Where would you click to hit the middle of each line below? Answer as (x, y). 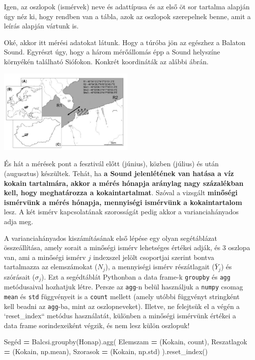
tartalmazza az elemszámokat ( (51, 267)
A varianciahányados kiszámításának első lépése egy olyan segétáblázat (111, 238)
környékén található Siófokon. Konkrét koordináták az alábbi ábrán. (106, 61)
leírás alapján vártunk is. (41, 26)
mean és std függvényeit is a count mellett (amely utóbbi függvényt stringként (122, 296)
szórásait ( (20, 276)
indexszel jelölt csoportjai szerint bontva (154, 257)
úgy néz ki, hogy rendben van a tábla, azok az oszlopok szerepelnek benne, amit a (127, 16)
